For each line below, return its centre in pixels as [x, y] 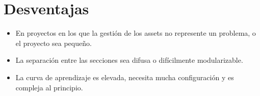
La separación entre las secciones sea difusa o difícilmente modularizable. [129, 60]
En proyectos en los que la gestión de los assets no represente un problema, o [136, 33]
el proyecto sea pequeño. [54, 43]
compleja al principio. [49, 87]
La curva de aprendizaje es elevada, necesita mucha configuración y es [125, 77]
